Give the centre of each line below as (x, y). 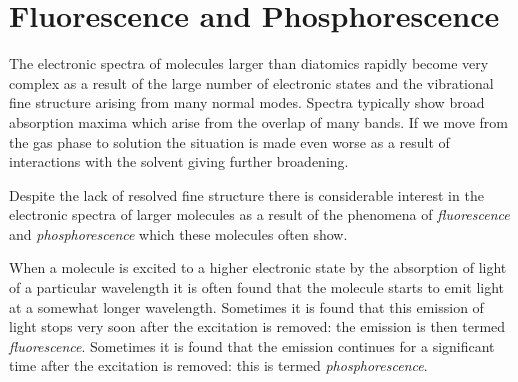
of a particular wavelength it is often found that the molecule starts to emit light (257, 287)
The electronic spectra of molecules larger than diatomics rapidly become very (249, 63)
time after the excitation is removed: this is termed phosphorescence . (218, 365)
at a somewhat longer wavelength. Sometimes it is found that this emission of (246, 306)
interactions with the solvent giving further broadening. (179, 161)
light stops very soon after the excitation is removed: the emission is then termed (257, 326)
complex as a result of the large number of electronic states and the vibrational (251, 82)
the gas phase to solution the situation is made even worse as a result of (229, 141)
